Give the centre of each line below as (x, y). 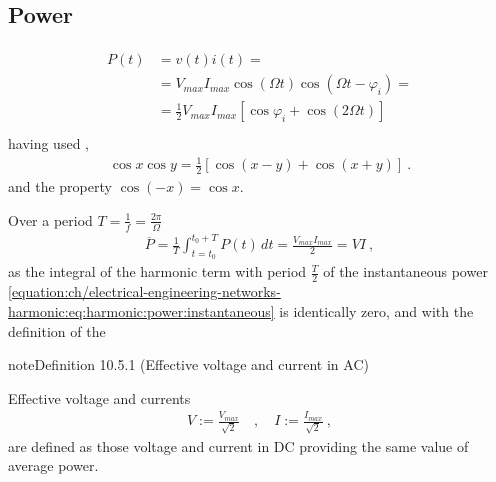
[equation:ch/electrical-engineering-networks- (144, 291)
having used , (48, 143)
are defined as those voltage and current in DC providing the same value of (238, 445)
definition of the (57, 330)
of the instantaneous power (405, 271)
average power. (53, 465)
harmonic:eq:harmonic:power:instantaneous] (141, 310)
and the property (60, 186)
